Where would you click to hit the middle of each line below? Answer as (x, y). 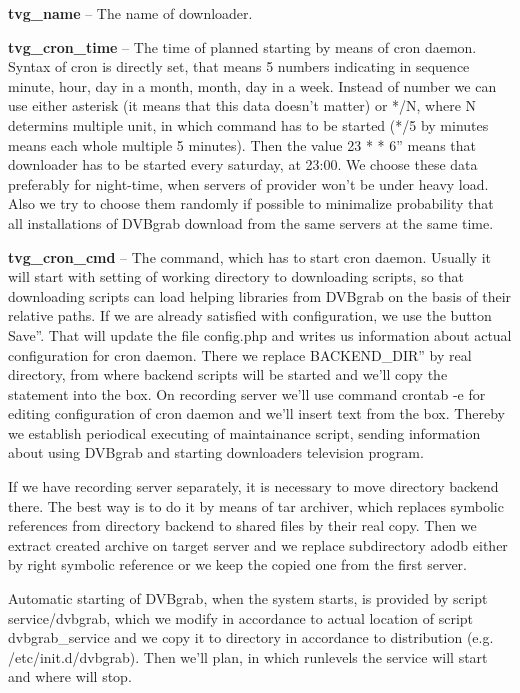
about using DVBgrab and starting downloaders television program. (216, 452)
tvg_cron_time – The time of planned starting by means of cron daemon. (242, 46)
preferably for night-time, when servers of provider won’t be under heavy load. (248, 183)
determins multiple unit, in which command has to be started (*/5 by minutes (248, 124)
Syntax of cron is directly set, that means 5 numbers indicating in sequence (239, 66)
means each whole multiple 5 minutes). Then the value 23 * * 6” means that (242, 144)
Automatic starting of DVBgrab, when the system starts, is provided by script (248, 598)
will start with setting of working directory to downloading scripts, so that (236, 276)
